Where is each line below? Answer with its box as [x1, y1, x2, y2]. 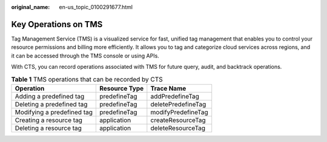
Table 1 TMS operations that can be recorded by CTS [11, 75, 163, 83]
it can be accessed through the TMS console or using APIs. [11, 52, 160, 59]
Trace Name [150, 84, 187, 92]
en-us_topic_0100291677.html [59, 4, 133, 10]
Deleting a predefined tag [15, 100, 88, 108]
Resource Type [99, 84, 144, 92]
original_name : [11, 4, 50, 10]
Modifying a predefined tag [15, 108, 93, 116]
